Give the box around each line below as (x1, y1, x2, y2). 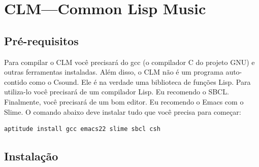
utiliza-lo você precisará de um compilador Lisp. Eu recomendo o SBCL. (4, 86, 229, 97)
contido (4, 76, 27, 87)
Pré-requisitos (4, 32, 79, 48)
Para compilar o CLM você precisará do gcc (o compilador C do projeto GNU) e (4, 56, 255, 67)
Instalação (4, 148, 58, 164)
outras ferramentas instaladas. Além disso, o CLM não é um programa (4, 66, 223, 77)
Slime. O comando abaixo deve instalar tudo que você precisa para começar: (4, 106, 241, 117)
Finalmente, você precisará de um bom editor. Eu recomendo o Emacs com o (4, 96, 244, 107)
